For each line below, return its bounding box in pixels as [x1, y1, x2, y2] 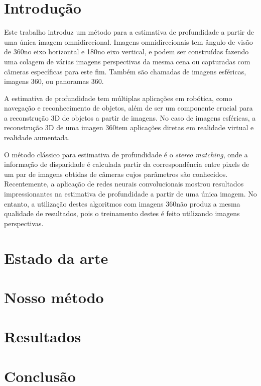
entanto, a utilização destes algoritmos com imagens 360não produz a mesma [4, 198, 240, 209]
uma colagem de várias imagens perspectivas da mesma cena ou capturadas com [4, 56, 250, 66]
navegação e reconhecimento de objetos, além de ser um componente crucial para [4, 103, 253, 113]
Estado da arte [4, 247, 108, 268]
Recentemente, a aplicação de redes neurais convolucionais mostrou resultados [4, 178, 244, 189]
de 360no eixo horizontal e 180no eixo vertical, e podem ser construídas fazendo [4, 46, 249, 57]
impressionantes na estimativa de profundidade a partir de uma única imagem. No [4, 188, 257, 199]
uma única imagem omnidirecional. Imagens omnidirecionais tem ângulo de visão [4, 36, 253, 47]
